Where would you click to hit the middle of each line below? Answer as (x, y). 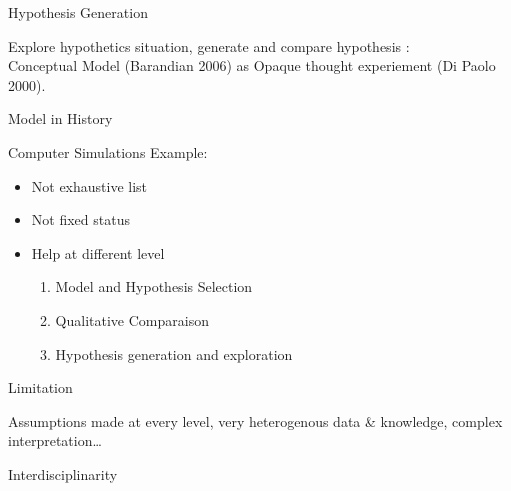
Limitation (40, 387)
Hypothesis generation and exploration (174, 353)
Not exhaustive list (89, 185)
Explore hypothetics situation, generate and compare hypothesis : (209, 45)
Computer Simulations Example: (108, 151)
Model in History (60, 118)
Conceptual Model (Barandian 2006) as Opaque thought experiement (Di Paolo (252, 65)
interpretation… (55, 440)
